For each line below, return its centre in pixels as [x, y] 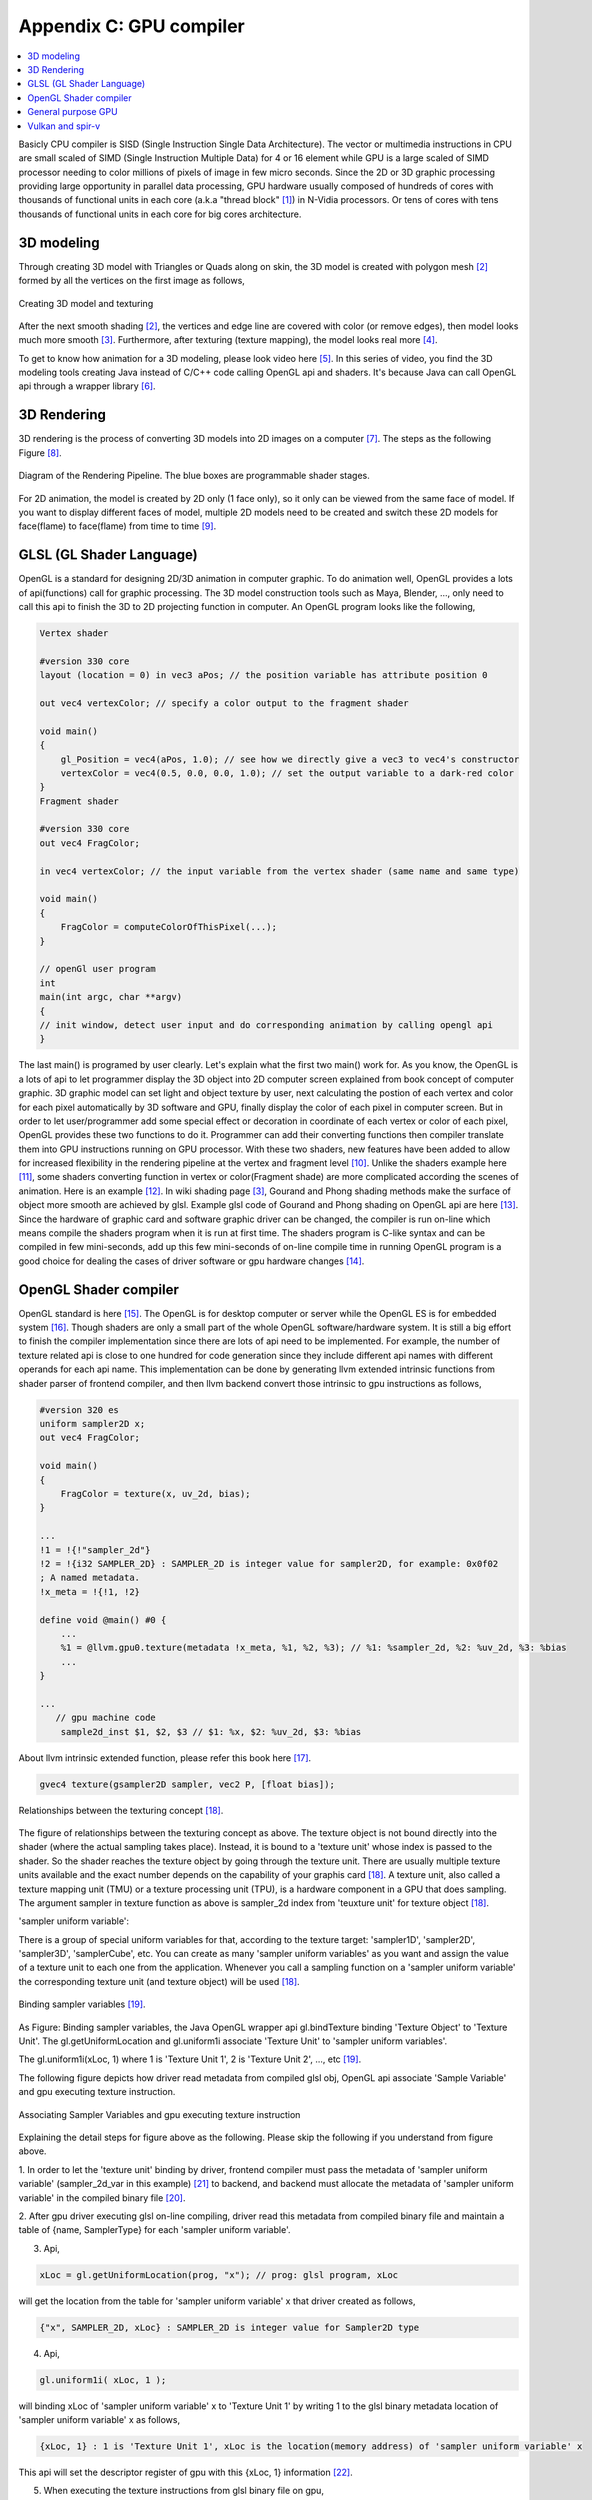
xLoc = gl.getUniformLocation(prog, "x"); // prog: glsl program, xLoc [219, 2274]
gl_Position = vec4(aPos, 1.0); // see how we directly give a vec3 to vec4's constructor [290, 759]
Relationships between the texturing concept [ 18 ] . [121, 1810]
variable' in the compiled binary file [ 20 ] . [102, 2197]
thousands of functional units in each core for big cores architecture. [160, 214]
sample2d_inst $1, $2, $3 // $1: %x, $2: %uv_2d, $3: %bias [211, 1731]
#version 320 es [79, 1409]
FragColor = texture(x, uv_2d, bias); [155, 1493]
